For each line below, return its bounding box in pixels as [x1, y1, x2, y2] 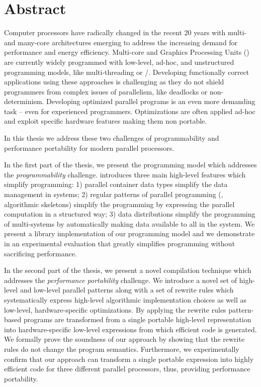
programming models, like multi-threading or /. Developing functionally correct [4, 66, 249, 77]
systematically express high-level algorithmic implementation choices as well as [4, 294, 246, 305]
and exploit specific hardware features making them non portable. [4, 116, 207, 126]
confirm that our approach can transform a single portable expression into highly [4, 353, 254, 364]
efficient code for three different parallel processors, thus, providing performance [4, 363, 250, 374]
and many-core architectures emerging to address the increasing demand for [4, 37, 238, 47]
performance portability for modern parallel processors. [4, 142, 175, 153]
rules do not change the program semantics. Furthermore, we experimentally [4, 343, 239, 354]
